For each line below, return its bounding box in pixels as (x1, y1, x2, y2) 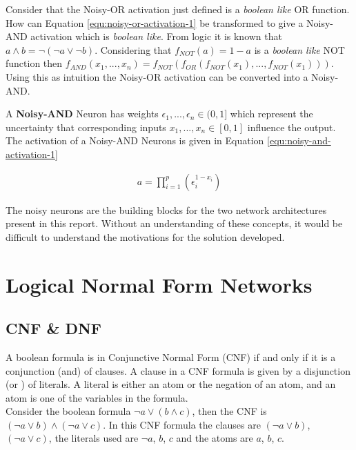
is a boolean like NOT (254, 42, 345, 57)
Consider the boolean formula (6, 404, 131, 418)
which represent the (230, 106, 313, 121)
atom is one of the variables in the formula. (6, 390, 188, 404)
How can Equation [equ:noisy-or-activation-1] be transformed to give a (6, 15, 304, 30)
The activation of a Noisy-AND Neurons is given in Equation (6, 133, 264, 148)
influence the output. (247, 119, 336, 134)
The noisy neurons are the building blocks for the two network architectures (6, 202, 327, 217)
